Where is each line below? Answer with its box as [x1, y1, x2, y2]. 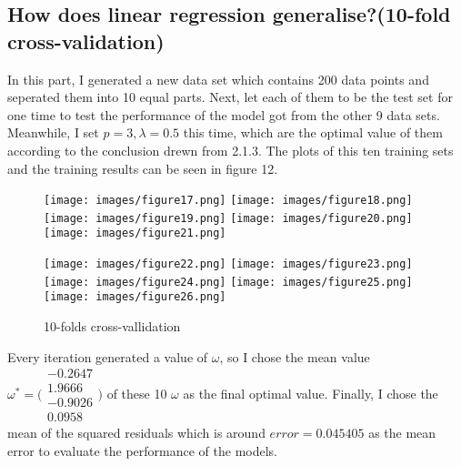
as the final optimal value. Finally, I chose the [183, 383, 438, 402]
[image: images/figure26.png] [44, 290, 226, 304]
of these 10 [106, 383, 167, 402]
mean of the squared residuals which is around [7, 423, 266, 442]
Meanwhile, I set [7, 123, 99, 142]
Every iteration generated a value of [7, 347, 208, 366]
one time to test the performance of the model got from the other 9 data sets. [7, 105, 440, 124]
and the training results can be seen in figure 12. [7, 158, 278, 177]
